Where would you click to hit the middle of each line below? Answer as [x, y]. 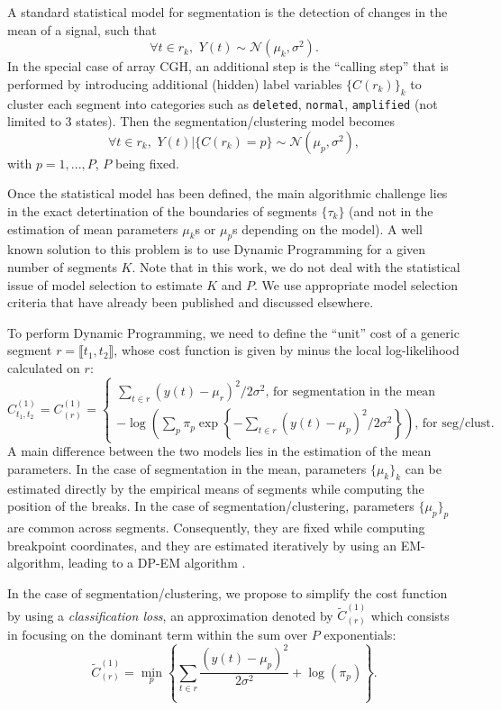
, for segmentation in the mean [351, 392]
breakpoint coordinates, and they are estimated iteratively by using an [202, 545]
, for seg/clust [453, 424]
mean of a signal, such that [82, 29]
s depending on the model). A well [328, 228]
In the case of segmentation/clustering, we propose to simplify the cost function [228, 592]
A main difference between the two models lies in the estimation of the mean [219, 451]
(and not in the [391, 211]
